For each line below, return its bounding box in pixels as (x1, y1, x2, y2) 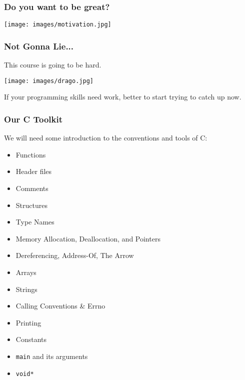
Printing (15, 317, 41, 327)
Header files (15, 166, 52, 176)
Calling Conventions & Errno (15, 300, 105, 311)
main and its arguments (15, 350, 88, 361)
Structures (15, 199, 47, 210)
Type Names (15, 216, 54, 227)
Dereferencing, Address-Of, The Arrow (15, 250, 134, 260)
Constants (15, 334, 47, 344)
